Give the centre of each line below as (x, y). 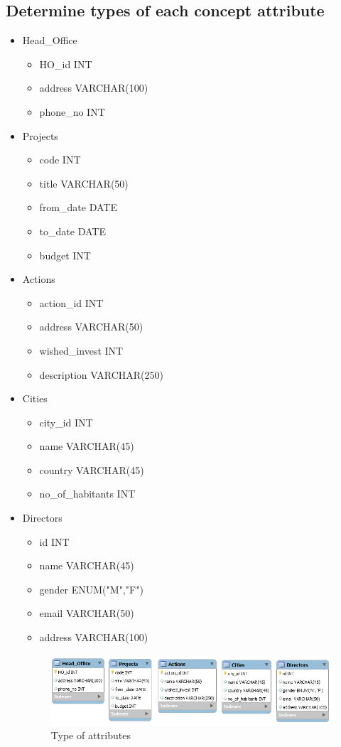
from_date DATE (78, 207)
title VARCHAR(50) (84, 183)
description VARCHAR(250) (101, 374)
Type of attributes (91, 735)
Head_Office (50, 40)
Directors (42, 518)
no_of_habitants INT (87, 494)
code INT (60, 160)
